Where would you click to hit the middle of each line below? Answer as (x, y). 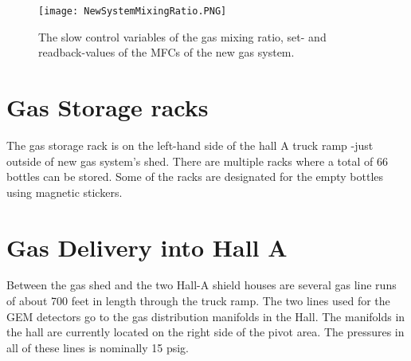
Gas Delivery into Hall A (147, 247)
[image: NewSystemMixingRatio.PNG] (133, 11)
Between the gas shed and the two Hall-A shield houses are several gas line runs (202, 285)
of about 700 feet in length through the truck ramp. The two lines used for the (198, 301)
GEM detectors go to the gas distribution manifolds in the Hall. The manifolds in (206, 316)
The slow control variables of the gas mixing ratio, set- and (182, 36)
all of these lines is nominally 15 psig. (98, 347)
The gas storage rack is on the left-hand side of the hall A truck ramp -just (190, 145)
